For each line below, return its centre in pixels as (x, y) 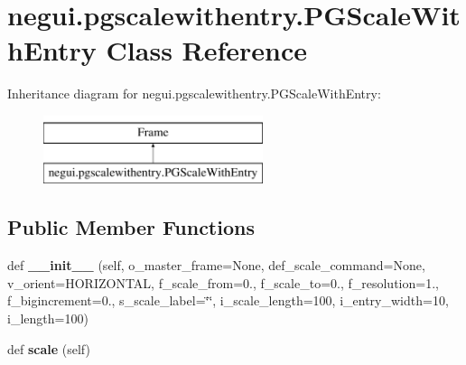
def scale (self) (49, 348)
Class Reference (207, 50)
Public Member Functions (131, 227)
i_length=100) (48, 318)
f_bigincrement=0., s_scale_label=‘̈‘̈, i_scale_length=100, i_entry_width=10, (228, 300)
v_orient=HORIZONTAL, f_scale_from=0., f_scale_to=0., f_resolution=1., (223, 282)
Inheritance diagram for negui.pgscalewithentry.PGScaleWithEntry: (194, 94)
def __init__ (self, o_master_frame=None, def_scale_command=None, (216, 265)
